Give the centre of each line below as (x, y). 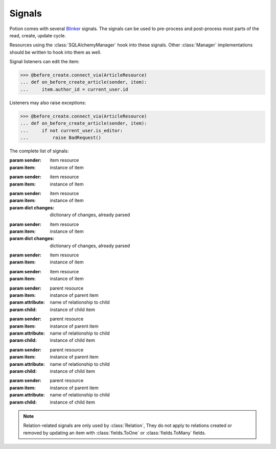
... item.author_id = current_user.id (74, 89)
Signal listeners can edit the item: (44, 62)
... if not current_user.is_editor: (71, 131)
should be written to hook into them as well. (55, 52)
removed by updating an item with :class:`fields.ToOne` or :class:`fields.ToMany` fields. (115, 433)
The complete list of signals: (39, 151)
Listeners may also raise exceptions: (48, 103)
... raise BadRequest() (61, 138)
